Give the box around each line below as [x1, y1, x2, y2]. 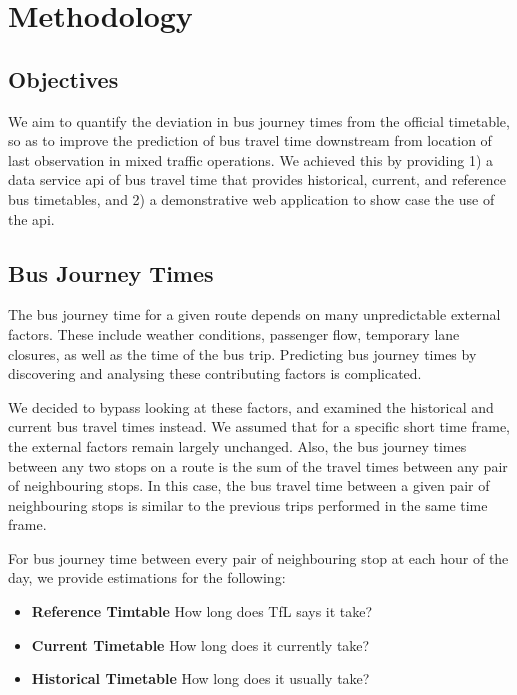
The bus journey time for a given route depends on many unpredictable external [8, 304, 501, 325]
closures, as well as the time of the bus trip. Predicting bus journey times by [8, 343, 477, 364]
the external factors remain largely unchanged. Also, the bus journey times [8, 435, 467, 456]
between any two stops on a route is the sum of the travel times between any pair [8, 455, 508, 476]
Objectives [8, 63, 119, 94]
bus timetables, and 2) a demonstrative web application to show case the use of [8, 188, 495, 209]
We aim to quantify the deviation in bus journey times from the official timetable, [8, 110, 510, 131]
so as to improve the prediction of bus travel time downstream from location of [8, 130, 492, 151]
